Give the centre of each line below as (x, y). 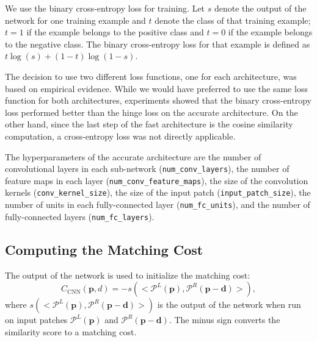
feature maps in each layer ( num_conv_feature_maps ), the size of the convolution (157, 180)
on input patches (36, 320)
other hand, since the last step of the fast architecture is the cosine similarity (149, 124)
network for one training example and (75, 20)
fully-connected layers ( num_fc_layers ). (80, 216)
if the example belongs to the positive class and (115, 32)
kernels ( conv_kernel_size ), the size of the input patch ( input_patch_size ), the (158, 192)
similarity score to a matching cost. (71, 331)
